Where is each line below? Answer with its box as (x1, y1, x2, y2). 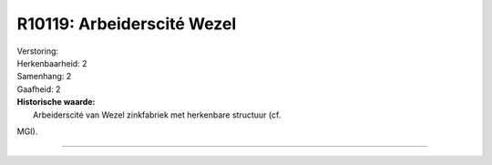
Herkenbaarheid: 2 (16, 57, 87, 68)
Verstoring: (16, 46, 59, 57)
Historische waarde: (16, 97, 96, 108)
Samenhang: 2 (16, 71, 72, 82)
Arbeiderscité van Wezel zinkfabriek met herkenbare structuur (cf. (33, 109, 282, 120)
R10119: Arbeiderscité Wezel (16, 14, 237, 34)
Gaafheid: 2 (16, 83, 61, 95)
